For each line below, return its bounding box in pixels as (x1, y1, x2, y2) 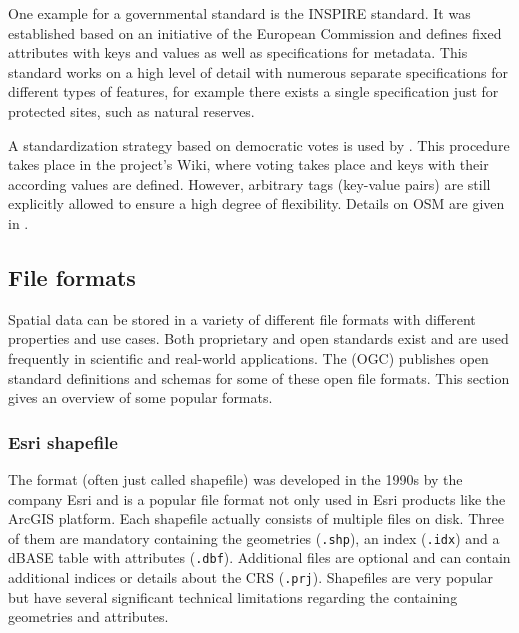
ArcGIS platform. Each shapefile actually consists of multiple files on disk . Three (8, 508, 504, 529)
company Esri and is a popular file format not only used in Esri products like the (8, 488, 506, 509)
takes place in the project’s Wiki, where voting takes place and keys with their (8, 154, 489, 175)
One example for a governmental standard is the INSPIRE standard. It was (8, 3, 471, 23)
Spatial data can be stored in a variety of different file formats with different (8, 308, 476, 329)
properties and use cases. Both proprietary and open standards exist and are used (8, 328, 509, 349)
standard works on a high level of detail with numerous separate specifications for (8, 61, 508, 82)
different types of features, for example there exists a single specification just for (8, 81, 499, 102)
